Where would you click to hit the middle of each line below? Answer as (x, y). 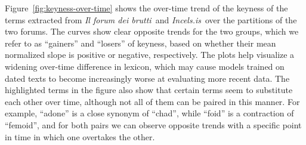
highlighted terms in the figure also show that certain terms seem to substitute (149, 90)
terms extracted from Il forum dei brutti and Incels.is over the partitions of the (151, 19)
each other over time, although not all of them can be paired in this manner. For (152, 101)
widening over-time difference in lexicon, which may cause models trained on (145, 66)
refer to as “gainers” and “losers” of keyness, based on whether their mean (140, 43)
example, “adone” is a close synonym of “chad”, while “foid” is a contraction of (149, 113)
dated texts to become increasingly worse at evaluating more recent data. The (147, 78)
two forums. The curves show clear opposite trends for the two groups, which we (152, 31)
